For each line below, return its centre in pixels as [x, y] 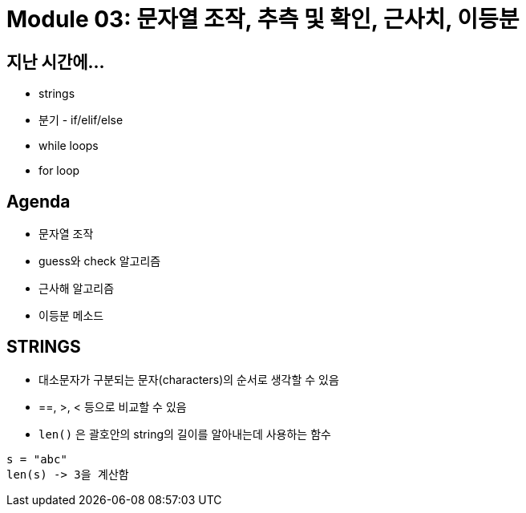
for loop [59, 171]
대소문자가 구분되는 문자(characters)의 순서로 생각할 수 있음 [189, 379]
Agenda [38, 201]
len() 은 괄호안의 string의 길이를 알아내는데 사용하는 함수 [185, 434]
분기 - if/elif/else [81, 120]
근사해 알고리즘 [77, 289]
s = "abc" [37, 459]
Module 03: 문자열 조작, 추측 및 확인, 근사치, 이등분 [263, 19]
